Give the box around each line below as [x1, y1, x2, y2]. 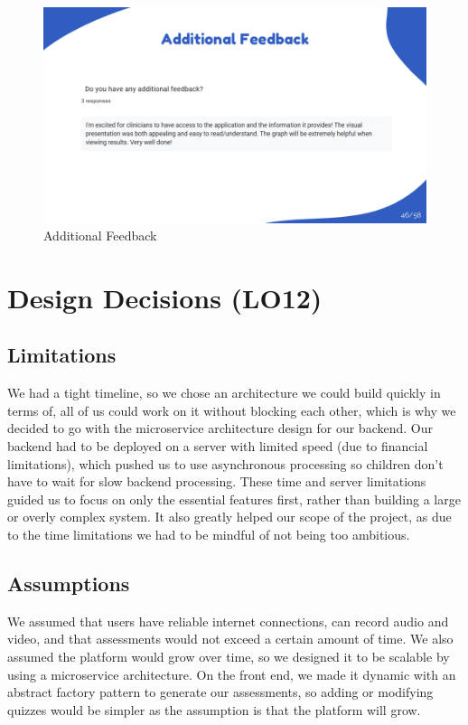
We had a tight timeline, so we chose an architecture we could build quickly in [7, 383, 441, 402]
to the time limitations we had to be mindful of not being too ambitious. [7, 525, 410, 544]
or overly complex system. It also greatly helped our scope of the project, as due [7, 507, 452, 526]
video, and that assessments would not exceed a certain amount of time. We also [7, 629, 454, 648]
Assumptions [7, 570, 130, 597]
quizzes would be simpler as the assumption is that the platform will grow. [7, 700, 421, 719]
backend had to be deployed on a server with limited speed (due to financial [7, 437, 428, 456]
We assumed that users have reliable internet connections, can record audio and [7, 611, 449, 630]
